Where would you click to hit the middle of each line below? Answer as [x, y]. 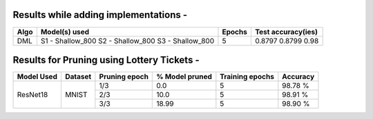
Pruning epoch [124, 77]
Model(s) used [65, 32]
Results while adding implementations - [100, 15]
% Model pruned [184, 77]
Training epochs [247, 77]
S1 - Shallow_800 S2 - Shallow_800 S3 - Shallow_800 [127, 41]
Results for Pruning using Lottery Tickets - [106, 60]
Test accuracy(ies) [286, 32]
